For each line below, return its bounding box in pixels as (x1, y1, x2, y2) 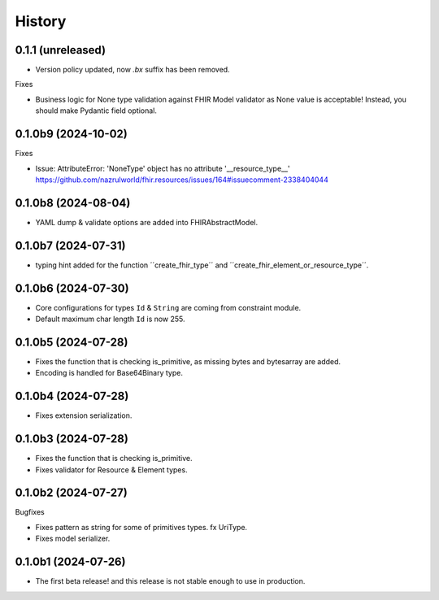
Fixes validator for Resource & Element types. (35, 464, 188, 475)
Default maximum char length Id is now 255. (35, 314, 186, 324)
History (15, 12, 67, 30)
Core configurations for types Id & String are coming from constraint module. (35, 302, 302, 312)
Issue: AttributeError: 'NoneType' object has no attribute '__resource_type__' (35, 163, 290, 173)
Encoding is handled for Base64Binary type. (35, 368, 183, 378)
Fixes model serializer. (35, 533, 111, 544)
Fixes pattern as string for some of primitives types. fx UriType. (35, 522, 248, 532)
